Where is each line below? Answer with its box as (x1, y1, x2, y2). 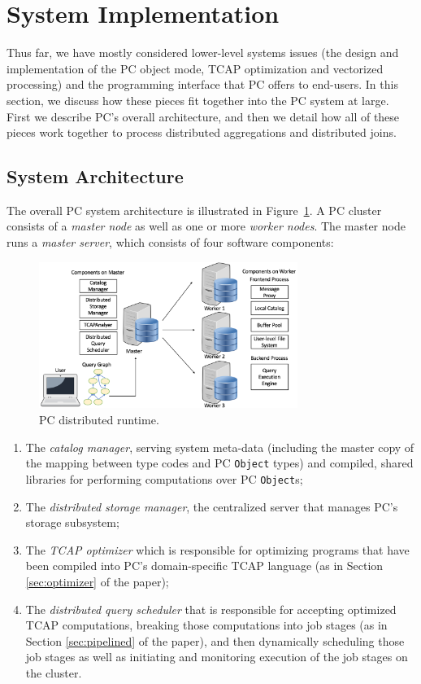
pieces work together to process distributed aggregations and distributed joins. (7, 124, 397, 141)
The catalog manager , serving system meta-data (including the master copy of (25, 438, 414, 455)
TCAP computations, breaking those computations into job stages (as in (25, 616, 388, 634)
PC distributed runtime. (39, 411, 159, 428)
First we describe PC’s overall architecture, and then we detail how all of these (7, 107, 400, 125)
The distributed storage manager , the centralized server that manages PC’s (25, 498, 398, 515)
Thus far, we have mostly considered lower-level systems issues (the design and (7, 44, 399, 61)
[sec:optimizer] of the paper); (25, 572, 169, 590)
